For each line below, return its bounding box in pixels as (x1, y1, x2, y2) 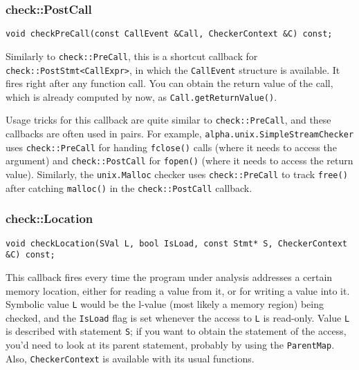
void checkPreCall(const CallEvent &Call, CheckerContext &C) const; (6, 29, 333, 39)
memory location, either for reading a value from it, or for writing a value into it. (6, 283, 350, 298)
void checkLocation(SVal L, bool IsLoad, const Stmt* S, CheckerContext (6, 238, 347, 249)
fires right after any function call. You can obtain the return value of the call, (6, 76, 333, 90)
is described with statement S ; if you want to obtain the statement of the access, (6, 324, 347, 338)
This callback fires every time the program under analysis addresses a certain (6, 269, 333, 284)
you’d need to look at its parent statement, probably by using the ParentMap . (6, 338, 335, 352)
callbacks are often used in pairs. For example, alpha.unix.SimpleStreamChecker (6, 126, 354, 141)
